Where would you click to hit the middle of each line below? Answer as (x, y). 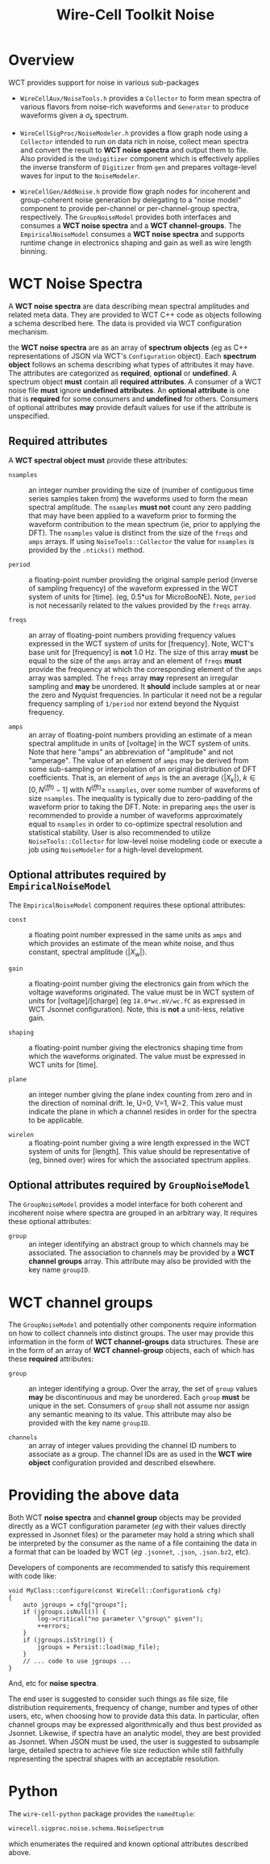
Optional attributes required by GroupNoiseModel (129, 1185)
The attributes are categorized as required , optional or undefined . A (123, 373)
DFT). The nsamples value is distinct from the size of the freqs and (138, 533)
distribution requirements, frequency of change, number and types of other (133, 1708)
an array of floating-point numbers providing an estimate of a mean (140, 735)
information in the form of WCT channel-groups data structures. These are (134, 1342)
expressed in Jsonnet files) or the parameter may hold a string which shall (131, 1535)
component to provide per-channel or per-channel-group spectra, (129, 208)
